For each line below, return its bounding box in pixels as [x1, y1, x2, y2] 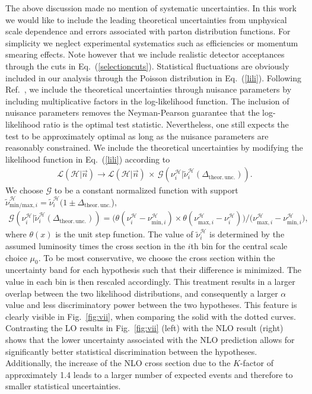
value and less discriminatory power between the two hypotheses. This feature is [5, 298, 297, 311]
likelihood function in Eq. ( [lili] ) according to [5, 152, 170, 165]
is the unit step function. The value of [55, 228, 193, 240]
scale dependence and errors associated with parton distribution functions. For [5, 25, 291, 37]
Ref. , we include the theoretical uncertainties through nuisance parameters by [5, 83, 292, 96]
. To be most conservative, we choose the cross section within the [38, 251, 275, 263]
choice [5, 251, 27, 263]
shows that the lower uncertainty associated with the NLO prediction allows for [5, 333, 295, 345]
